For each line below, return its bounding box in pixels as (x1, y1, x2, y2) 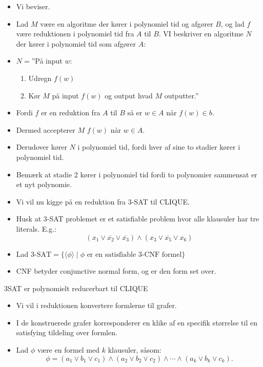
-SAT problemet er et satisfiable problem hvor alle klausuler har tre (47, 213, 259, 224)
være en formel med (37, 344, 100, 355)
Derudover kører (16, 141, 67, 152)
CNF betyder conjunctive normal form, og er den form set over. (16, 266, 216, 276)
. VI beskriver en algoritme (158, 28, 244, 39)
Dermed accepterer (16, 124, 75, 135)
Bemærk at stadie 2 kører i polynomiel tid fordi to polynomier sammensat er (16, 169, 257, 179)
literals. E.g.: (16, 223, 56, 234)
